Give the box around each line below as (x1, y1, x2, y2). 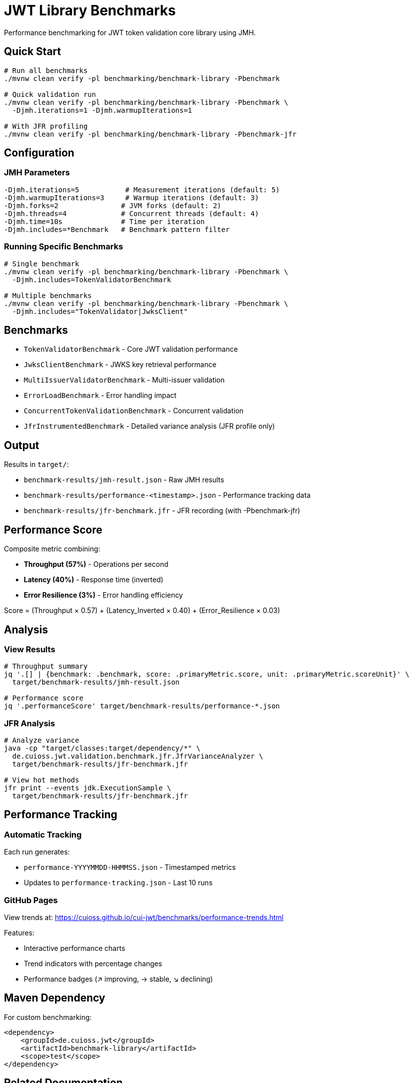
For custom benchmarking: (4, 1012, 92, 1021)
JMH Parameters (4, 167, 70, 178)
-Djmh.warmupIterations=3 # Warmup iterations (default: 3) (4, 193, 259, 202)
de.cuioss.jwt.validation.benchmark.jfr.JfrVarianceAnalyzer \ (12, 752, 263, 761)
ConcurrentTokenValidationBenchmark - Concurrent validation (24, 406, 244, 415)
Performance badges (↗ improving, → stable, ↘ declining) (24, 975, 213, 984)
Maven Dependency (4, 992, 106, 1005)
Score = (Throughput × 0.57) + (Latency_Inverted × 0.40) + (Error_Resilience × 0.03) (4, 606, 280, 615)
